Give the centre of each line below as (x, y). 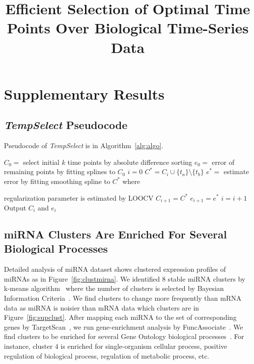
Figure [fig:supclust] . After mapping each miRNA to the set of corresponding (120, 317)
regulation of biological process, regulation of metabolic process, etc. (107, 355)
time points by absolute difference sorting (130, 162)
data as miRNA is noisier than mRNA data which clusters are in (102, 307)
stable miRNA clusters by (207, 278)
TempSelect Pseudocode (66, 125)
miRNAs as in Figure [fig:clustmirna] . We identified (82, 278)
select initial (41, 162)
